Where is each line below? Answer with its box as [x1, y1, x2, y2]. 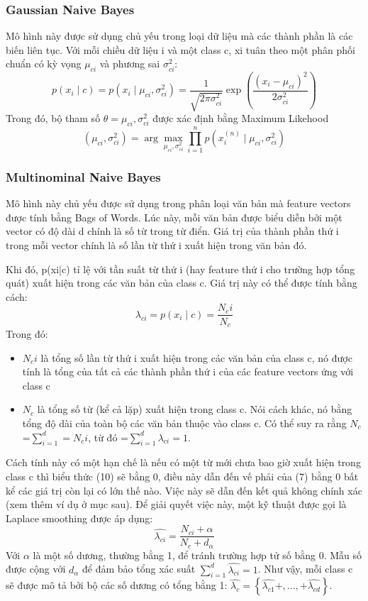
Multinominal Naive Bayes [6, 168, 161, 185]
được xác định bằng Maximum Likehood [152, 111, 329, 126]
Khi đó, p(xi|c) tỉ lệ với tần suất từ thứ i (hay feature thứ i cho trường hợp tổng [6, 261, 355, 276]
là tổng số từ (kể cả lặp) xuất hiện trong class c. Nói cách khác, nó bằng [37, 402, 352, 417]
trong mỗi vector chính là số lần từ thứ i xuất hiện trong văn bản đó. [6, 238, 307, 253]
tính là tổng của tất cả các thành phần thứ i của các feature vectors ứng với [22, 364, 354, 379]
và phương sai [99, 56, 160, 71]
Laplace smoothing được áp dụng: [6, 510, 153, 525]
